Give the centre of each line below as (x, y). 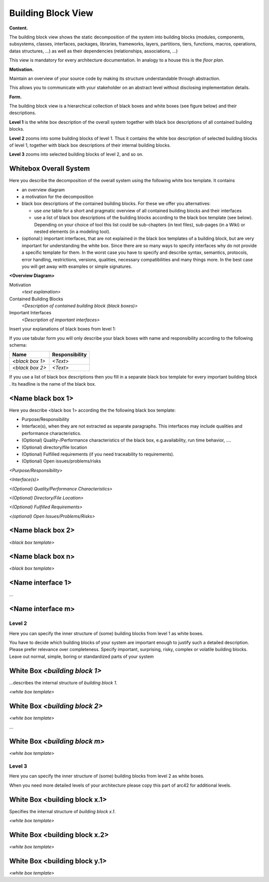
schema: (18, 345)
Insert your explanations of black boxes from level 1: (63, 329)
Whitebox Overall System (50, 169)
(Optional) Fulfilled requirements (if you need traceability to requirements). (98, 454)
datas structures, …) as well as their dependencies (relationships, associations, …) (93, 51)
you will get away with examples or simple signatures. (77, 266)
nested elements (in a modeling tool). (72, 231)
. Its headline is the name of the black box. (53, 384)
